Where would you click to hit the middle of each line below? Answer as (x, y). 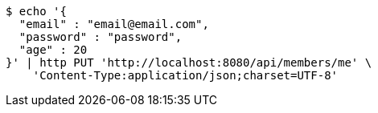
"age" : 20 (53, 50)
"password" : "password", (101, 37)
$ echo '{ (36, 11)
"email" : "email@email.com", (114, 24)
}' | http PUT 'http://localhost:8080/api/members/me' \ (189, 63)
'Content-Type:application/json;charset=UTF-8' (185, 75)
